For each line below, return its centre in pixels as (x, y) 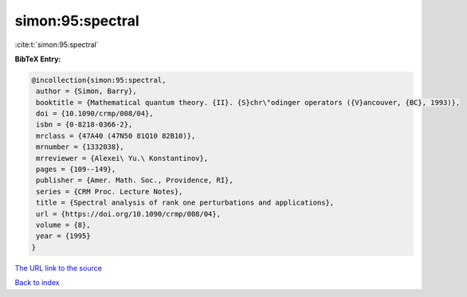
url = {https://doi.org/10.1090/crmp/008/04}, (128, 214)
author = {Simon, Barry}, (86, 91)
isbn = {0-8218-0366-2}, (84, 125)
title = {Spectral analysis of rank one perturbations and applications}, (185, 203)
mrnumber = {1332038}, (80, 147)
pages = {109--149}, (76, 170)
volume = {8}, (63, 225)
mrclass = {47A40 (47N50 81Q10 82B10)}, (116, 136)
